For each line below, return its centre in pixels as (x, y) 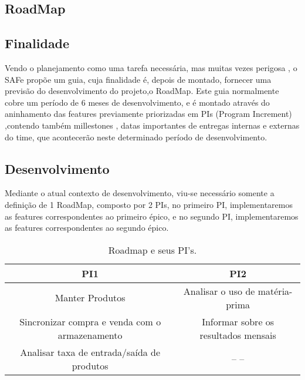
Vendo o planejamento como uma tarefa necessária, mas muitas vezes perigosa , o (151, 67)
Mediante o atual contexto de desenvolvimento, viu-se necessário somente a (140, 193)
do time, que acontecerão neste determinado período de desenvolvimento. (136, 137)
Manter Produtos (90, 298)
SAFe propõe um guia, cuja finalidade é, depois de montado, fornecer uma (138, 79)
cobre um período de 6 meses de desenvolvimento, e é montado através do (137, 102)
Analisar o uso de (219, 291)
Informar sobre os (238, 321)
